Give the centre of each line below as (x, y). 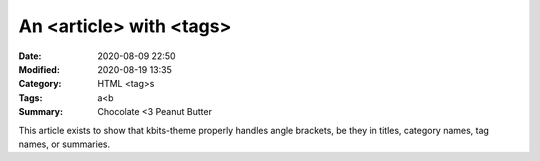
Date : (30, 56)
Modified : (39, 69)
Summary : (41, 112)
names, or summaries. (64, 144)
